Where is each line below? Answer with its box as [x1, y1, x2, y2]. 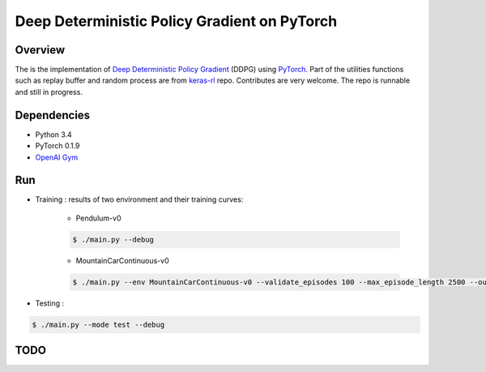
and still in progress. [15, 87, 83, 96]
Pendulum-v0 [75, 213, 122, 223]
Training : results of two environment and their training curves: [35, 195, 244, 204]
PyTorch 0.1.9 [35, 141, 80, 151]
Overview [15, 43, 66, 57]
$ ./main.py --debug [72, 235, 154, 244]
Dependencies [15, 108, 91, 122]
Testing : [35, 298, 65, 308]
